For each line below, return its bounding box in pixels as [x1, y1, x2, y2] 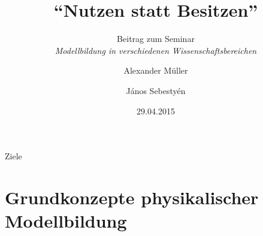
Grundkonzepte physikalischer [5, 184, 259, 209]
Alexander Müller [123, 64, 188, 77]
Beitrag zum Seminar [117, 32, 195, 45]
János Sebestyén [126, 84, 186, 96]
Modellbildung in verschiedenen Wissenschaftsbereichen [55, 44, 257, 56]
